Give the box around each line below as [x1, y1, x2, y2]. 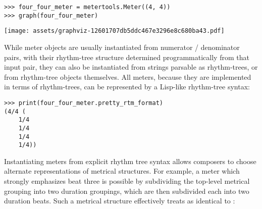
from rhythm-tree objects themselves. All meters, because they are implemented [4, 71, 251, 82]
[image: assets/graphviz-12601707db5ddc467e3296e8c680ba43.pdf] [4, 27, 225, 35]
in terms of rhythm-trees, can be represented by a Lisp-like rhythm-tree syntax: [4, 81, 250, 92]
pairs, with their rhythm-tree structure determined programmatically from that [4, 51, 249, 62]
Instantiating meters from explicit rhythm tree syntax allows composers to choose [4, 155, 256, 166]
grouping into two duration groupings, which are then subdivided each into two [4, 185, 249, 196]
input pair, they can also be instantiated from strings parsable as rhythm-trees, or [4, 62, 258, 72]
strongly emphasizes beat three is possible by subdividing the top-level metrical [4, 176, 250, 186]
